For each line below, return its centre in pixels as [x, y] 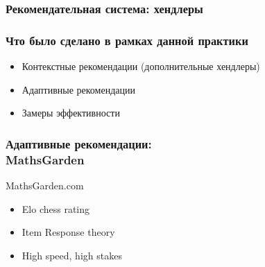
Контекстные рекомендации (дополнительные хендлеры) [141, 66]
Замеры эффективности [71, 113]
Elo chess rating [56, 208]
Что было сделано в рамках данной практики [127, 40]
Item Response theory [68, 232]
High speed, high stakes [72, 255]
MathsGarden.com [45, 185]
